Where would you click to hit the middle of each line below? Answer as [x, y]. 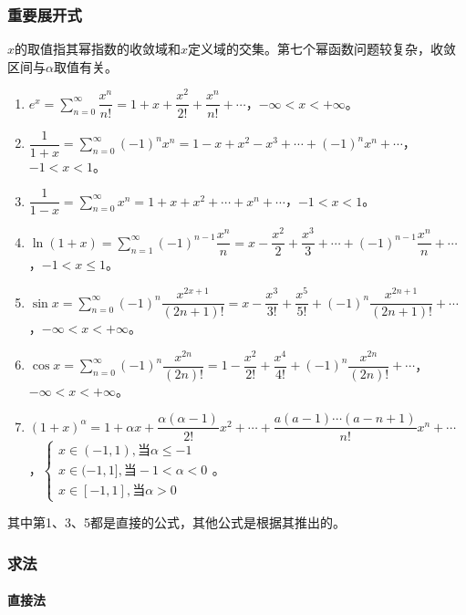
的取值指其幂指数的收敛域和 [98, 49]
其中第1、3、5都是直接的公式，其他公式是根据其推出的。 [176, 522]
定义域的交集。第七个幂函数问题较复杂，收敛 [322, 49]
